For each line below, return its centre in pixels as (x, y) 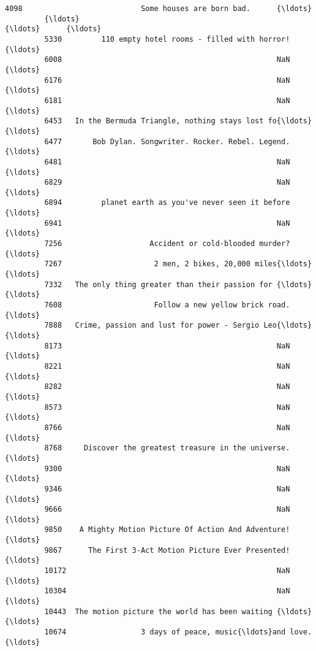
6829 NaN (167, 183)
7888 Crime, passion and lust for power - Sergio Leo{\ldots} (178, 325)
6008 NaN (167, 60)
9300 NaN (167, 468)
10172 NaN (167, 571)
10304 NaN (167, 591)
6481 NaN (167, 162)
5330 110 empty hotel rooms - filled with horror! (167, 39)
